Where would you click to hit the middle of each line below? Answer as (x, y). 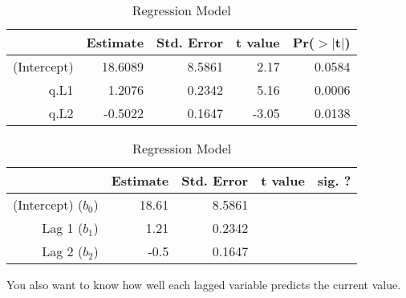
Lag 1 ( (63, 228)
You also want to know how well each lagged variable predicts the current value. (204, 284)
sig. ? (334, 180)
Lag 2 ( (63, 251)
